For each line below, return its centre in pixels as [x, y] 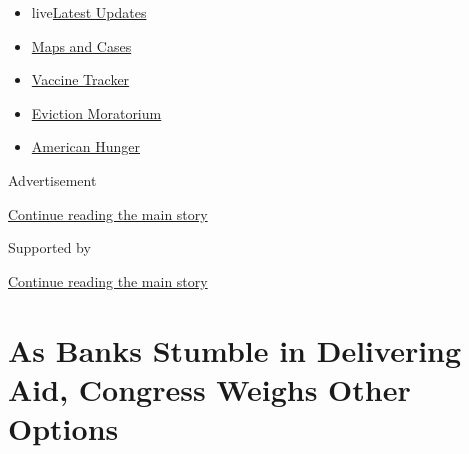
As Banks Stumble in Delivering [235, 349]
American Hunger [85, 146]
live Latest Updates [89, 12]
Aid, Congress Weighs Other [209, 388]
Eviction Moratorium [96, 112]
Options [63, 427]
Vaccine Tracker [80, 79]
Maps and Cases [81, 45]
